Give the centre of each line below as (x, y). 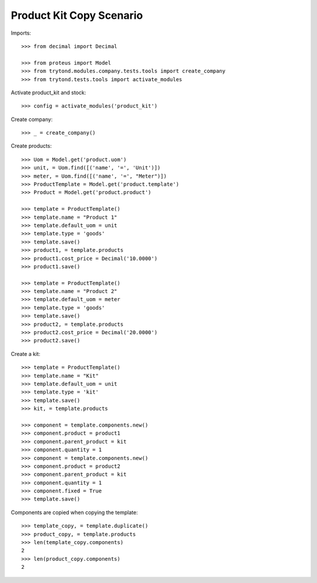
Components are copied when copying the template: (74, 512)
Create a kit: (26, 354)
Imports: (21, 33)
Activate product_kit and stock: (48, 92)
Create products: (31, 146)
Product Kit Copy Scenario (77, 15)
